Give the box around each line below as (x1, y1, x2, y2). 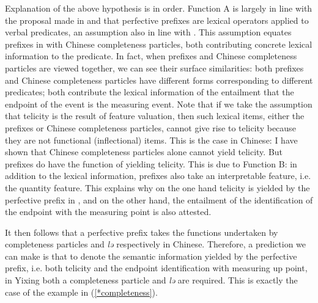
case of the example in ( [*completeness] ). (5, 285, 158, 298)
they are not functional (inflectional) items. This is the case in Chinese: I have (5, 133, 298, 146)
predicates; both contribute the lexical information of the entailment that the (5, 86, 294, 98)
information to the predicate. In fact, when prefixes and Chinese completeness (5, 49, 297, 62)
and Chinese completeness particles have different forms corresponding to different (5, 73, 313, 86)
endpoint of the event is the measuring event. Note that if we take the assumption (5, 97, 312, 110)
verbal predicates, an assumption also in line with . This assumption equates (5, 26, 292, 38)
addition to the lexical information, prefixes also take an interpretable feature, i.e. (5, 169, 311, 182)
